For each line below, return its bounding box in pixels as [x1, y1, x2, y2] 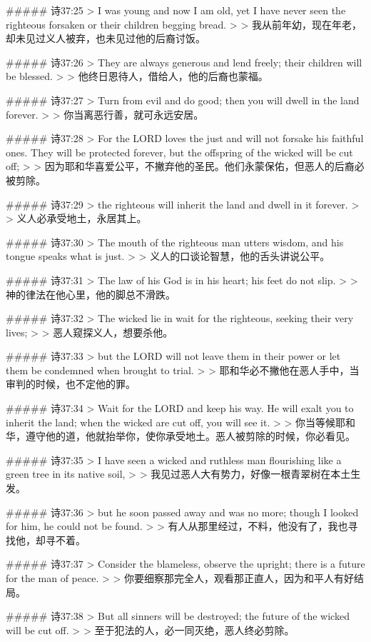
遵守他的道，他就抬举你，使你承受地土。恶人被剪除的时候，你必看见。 [25, 428, 355, 443]
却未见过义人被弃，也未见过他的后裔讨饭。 [6, 31, 205, 46]
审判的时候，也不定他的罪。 [6, 376, 136, 391]
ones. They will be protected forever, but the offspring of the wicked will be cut [6, 144, 353, 159]
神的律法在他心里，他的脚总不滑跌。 [6, 286, 176, 301]
